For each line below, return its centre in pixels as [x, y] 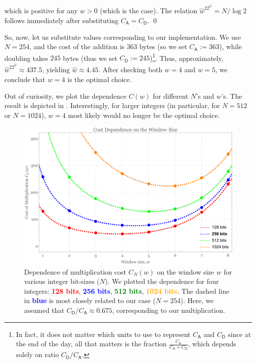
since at [239, 334]
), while [231, 46]
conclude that [25, 79]
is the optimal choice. [100, 79]
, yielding [56, 70]
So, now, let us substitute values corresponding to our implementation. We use [123, 37]
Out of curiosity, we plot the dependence [66, 96]
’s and [205, 96]
